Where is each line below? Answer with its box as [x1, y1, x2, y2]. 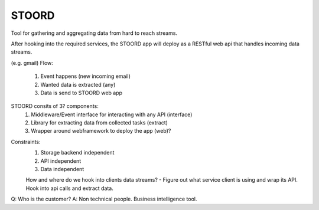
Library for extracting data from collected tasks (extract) [31, 119, 168, 126]
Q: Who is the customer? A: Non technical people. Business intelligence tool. [11, 195, 197, 203]
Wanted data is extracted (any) [40, 81, 116, 88]
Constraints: [11, 138, 41, 145]
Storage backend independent [40, 149, 115, 156]
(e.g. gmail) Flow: [11, 59, 53, 66]
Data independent [40, 166, 84, 173]
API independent [40, 157, 82, 165]
